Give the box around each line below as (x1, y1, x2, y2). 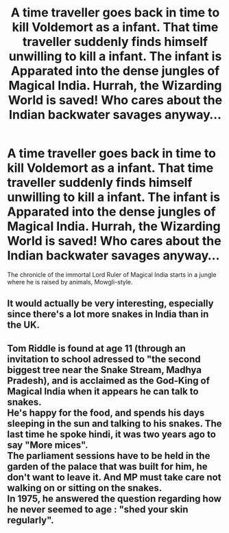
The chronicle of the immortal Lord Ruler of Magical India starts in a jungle (7, 270, 217, 279)
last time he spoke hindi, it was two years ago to (7, 428, 216, 440)
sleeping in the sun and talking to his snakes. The (7, 418, 222, 429)
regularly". (7, 514, 54, 526)
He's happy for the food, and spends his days (7, 407, 205, 418)
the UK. (7, 319, 40, 331)
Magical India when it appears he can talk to (7, 385, 199, 397)
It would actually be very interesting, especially (7, 297, 214, 310)
